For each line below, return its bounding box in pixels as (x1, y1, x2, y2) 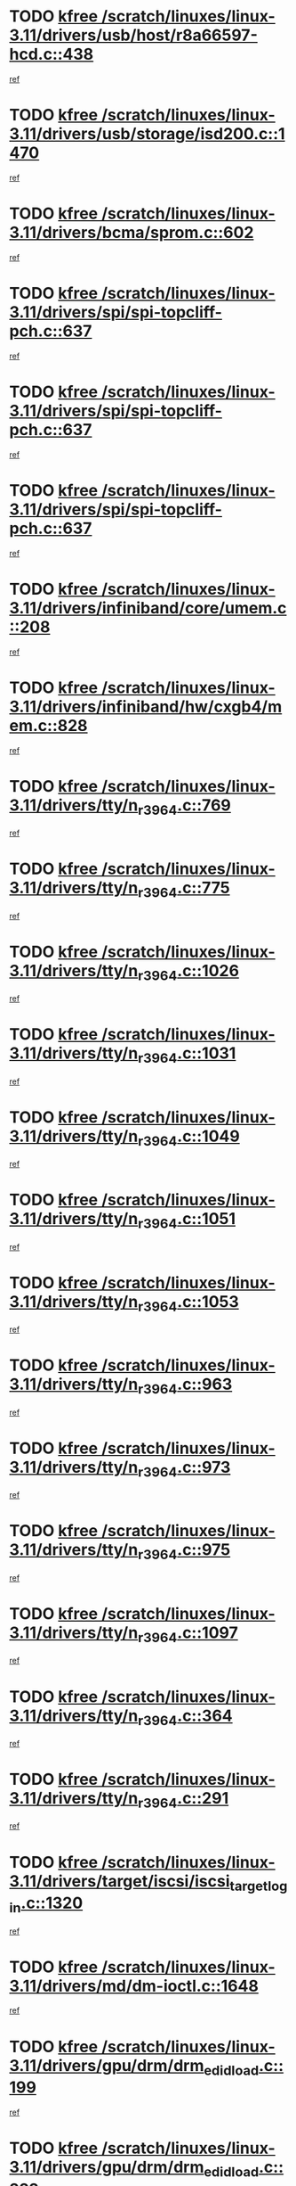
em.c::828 (9, 715, 88, 736)
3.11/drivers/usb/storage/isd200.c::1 (9, 124, 286, 144)
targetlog (229, 1877, 288, 1894)
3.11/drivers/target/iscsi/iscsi (9, 1870, 230, 1891)
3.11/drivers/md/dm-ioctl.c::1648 (9, 1976, 260, 1996)
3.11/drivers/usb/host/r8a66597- (9, 25, 258, 45)
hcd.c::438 (9, 45, 94, 64)
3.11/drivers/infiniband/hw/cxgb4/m (9, 696, 283, 717)
